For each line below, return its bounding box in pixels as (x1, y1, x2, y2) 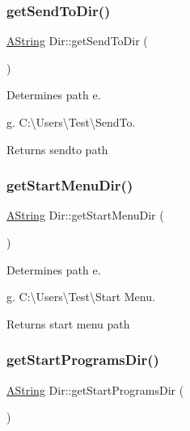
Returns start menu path (6, 315, 130, 332)
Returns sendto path (6, 140, 108, 157)
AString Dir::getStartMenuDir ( (6, 207, 164, 224)
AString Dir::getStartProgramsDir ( (6, 381, 184, 398)
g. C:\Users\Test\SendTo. (6, 114, 136, 130)
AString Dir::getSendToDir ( (6, 32, 148, 49)
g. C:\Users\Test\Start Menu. (6, 288, 155, 305)
